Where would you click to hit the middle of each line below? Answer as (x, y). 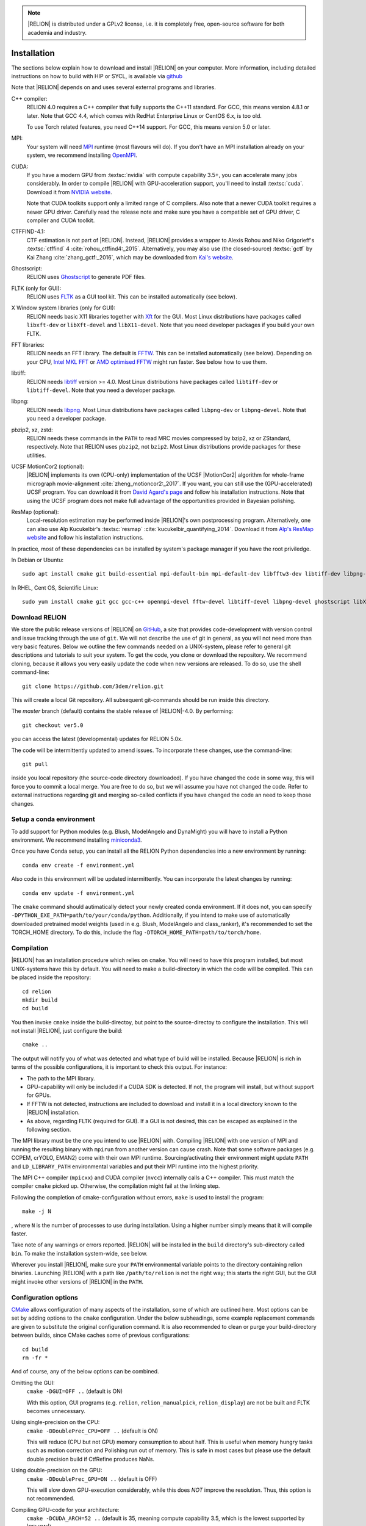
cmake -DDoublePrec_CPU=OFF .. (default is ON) (92, 1431)
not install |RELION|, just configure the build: (67, 1031)
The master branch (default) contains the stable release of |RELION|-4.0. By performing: (122, 711)
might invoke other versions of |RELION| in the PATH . (77, 1281)
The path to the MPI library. (61, 1078)
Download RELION (39, 617)
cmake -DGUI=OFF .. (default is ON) (75, 1391)
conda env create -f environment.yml (79, 865)
